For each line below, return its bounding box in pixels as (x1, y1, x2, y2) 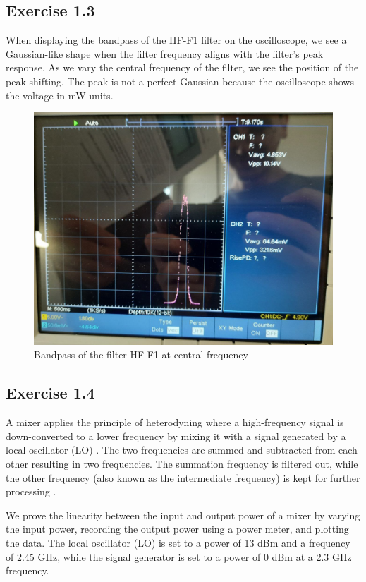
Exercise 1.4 (6, 382, 95, 404)
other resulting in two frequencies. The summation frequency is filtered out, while (6, 456, 358, 471)
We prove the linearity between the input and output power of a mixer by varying (6, 507, 360, 522)
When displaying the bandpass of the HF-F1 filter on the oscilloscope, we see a (6, 32, 347, 47)
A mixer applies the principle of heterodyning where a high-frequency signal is (6, 415, 344, 430)
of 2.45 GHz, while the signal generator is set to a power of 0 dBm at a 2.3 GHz (6, 549, 352, 564)
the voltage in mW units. (6, 87, 114, 102)
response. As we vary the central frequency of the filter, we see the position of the (6, 60, 359, 75)
